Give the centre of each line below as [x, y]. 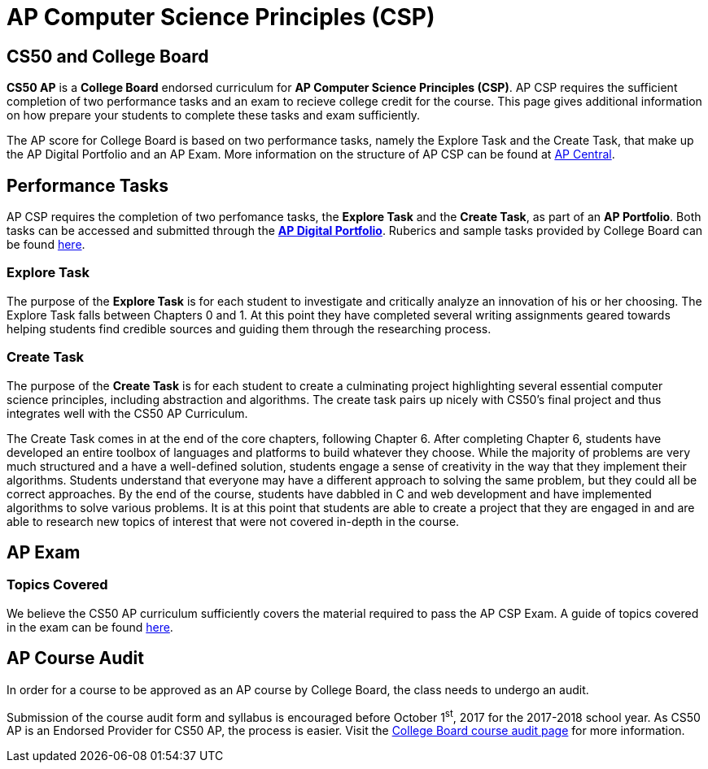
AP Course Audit [75, 658]
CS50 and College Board [108, 56]
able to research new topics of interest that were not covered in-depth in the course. [233, 521]
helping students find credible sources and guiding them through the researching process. [249, 328]
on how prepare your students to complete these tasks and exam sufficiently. [214, 115]
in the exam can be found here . [90, 627]
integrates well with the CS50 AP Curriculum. [127, 413]
